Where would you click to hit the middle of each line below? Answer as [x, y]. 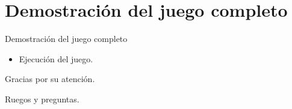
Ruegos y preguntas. [42, 99]
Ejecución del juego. [56, 58]
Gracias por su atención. [50, 79]
